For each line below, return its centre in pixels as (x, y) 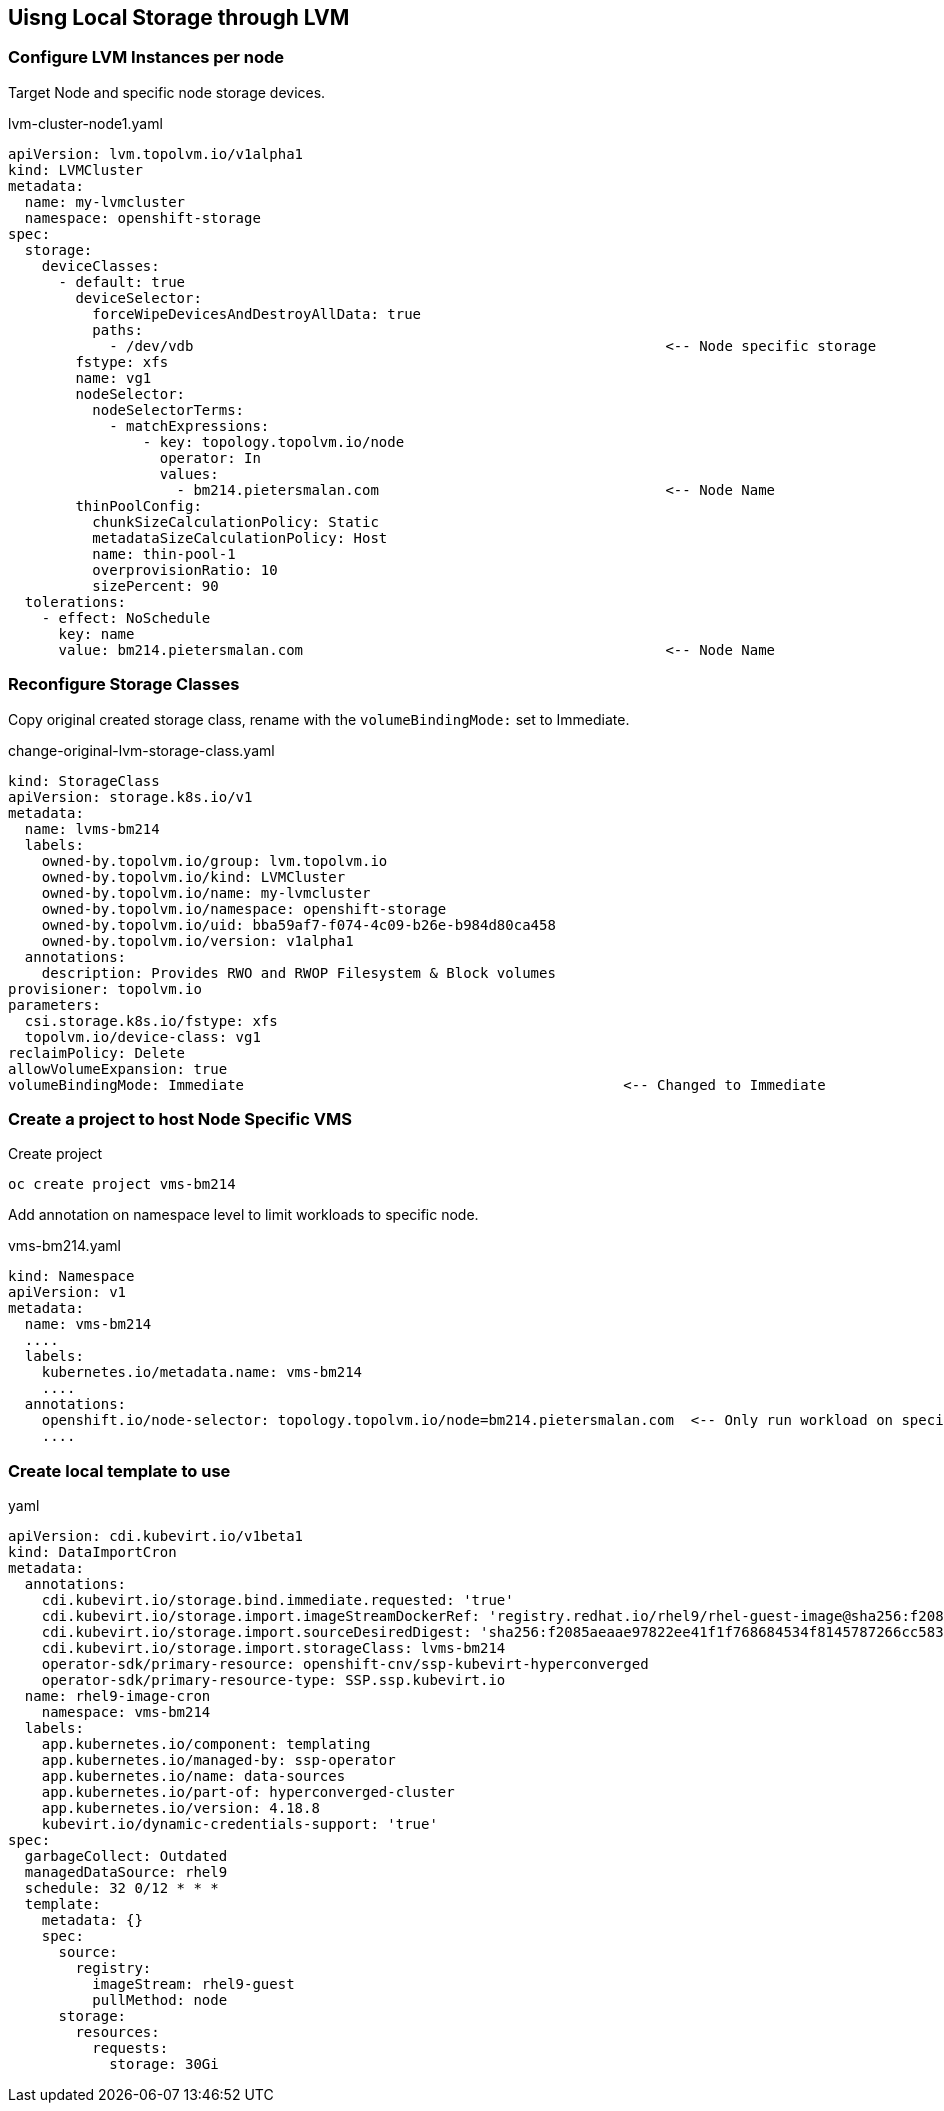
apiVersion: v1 (67, 1292)
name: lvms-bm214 (92, 828)
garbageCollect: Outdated (126, 1856)
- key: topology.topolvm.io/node (273, 441)
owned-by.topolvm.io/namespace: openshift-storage (244, 908)
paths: (117, 329)
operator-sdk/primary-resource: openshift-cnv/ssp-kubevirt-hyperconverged (345, 1664)
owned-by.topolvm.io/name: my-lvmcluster (206, 892)
